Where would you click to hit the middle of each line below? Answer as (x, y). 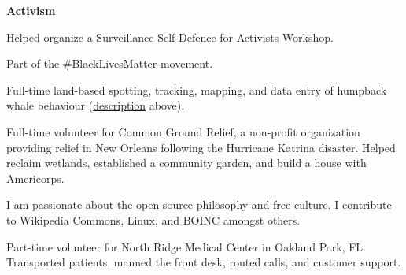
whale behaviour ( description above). (96, 105)
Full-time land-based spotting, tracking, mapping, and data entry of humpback (197, 89)
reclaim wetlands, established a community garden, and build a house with (186, 163)
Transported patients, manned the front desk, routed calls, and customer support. (204, 262)
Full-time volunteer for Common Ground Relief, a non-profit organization (183, 131)
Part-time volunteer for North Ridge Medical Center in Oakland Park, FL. (186, 246)
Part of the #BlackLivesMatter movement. (110, 63)
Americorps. (35, 178)
